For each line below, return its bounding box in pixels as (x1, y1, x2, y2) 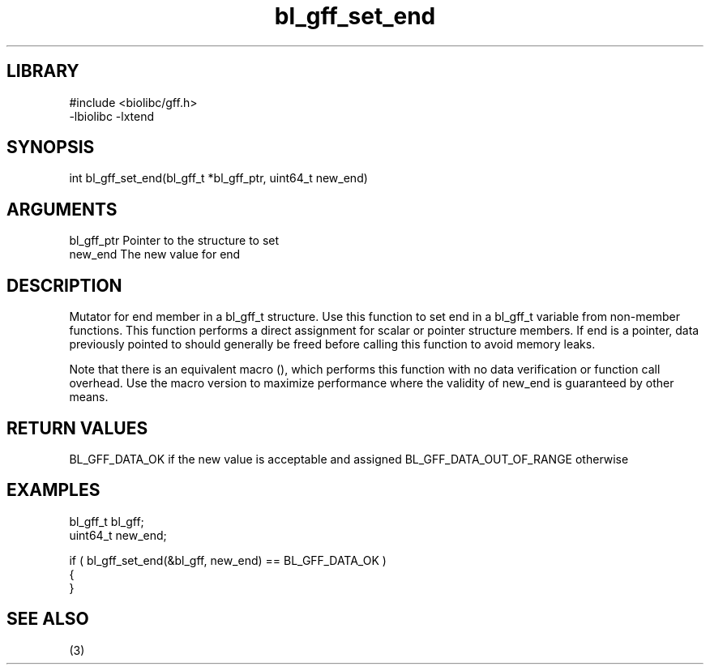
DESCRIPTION (6, 275, 122, 296)
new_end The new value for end (69, 247, 241, 262)
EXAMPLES (6, 480, 101, 501)
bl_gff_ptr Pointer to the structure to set (69, 233, 280, 248)
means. (69, 390, 109, 404)
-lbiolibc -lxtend (69, 109, 155, 123)
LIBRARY (6, 61, 79, 82)
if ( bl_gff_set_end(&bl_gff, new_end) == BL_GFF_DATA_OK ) (69, 553, 387, 567)
